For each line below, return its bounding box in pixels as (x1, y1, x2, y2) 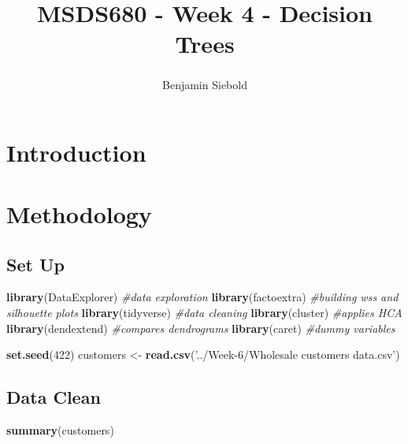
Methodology (6, 197, 152, 229)
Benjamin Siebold (162, 76, 247, 92)
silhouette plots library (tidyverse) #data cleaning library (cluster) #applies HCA (6, 304, 402, 320)
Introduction (6, 136, 147, 168)
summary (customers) (6, 421, 114, 438)
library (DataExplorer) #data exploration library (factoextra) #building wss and (6, 289, 399, 305)
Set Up (6, 252, 65, 276)
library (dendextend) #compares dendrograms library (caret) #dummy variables (6, 319, 395, 336)
